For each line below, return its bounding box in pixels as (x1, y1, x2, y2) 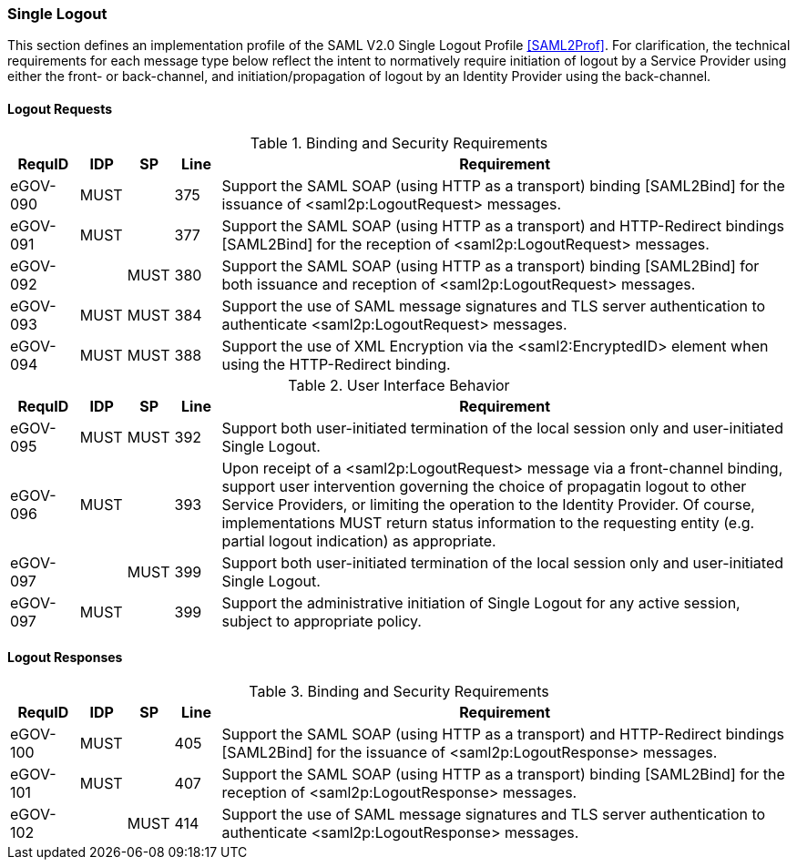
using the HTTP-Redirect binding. (221, 354, 451, 373)
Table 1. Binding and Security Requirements (250, 133, 548, 152)
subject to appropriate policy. (221, 611, 422, 630)
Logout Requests (7, 100, 113, 117)
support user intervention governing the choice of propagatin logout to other (221, 476, 747, 495)
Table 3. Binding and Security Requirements (249, 681, 549, 700)
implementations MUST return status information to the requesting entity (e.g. (221, 513, 755, 532)
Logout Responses (7, 649, 123, 666)
